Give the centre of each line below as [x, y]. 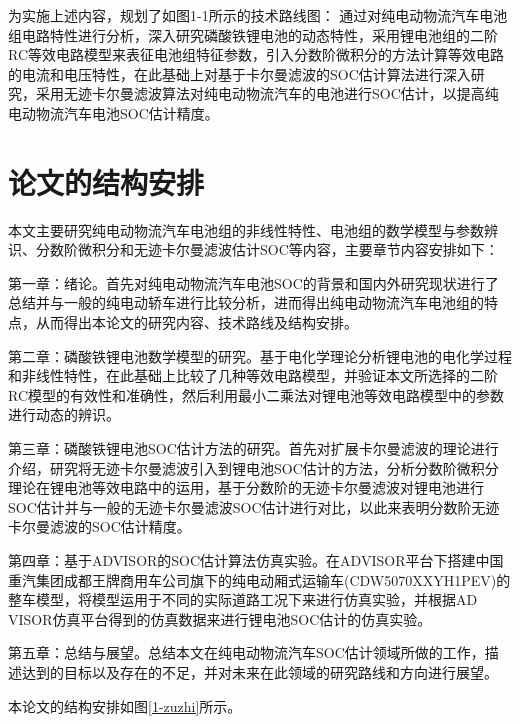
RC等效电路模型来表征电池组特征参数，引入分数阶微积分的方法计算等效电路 [256, 54]
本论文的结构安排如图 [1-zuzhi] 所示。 [125, 705]
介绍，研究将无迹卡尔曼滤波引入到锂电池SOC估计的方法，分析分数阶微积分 [253, 467]
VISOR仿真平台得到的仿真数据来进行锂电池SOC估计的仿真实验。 [220, 618]
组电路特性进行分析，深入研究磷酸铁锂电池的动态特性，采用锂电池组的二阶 [253, 34]
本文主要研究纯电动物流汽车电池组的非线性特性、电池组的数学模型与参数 [246, 229]
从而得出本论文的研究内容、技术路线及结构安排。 [196, 322]
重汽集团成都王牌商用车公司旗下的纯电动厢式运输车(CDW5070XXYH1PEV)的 [259, 579]
